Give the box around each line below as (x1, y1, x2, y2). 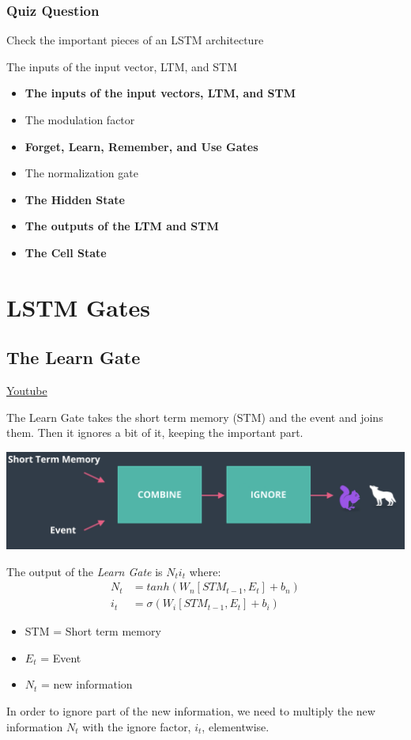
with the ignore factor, (82, 718, 191, 734)
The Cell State (25, 244, 107, 260)
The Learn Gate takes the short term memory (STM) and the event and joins (6, 408, 383, 425)
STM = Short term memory (25, 623, 161, 639)
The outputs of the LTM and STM (25, 218, 219, 234)
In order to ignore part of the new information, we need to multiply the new (6, 703, 375, 719)
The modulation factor (25, 112, 135, 127)
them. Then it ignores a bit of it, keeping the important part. (6, 424, 304, 441)
